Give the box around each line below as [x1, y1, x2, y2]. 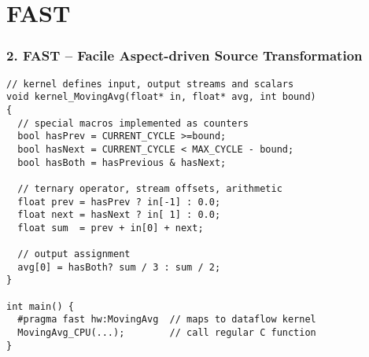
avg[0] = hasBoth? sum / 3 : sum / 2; [17, 261, 221, 273]
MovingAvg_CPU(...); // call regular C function [17, 327, 316, 339]
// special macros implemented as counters [17, 117, 249, 129]
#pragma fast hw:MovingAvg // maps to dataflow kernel [17, 314, 316, 326]
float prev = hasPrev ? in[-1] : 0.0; [17, 196, 221, 208]
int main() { [6, 300, 74, 312]
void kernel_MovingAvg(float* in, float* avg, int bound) [6, 91, 316, 103]
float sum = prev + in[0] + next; [17, 222, 204, 234]
